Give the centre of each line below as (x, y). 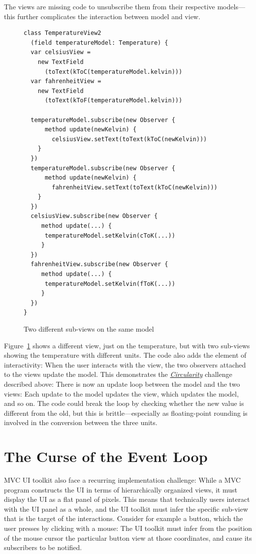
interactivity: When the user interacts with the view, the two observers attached (125, 364)
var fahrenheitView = (66, 81)
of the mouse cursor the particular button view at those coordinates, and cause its (128, 538)
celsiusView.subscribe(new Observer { (94, 216)
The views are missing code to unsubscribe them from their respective (110, 6)
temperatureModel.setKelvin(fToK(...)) (110, 284)
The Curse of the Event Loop (106, 456)
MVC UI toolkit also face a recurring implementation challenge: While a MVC (122, 480)
